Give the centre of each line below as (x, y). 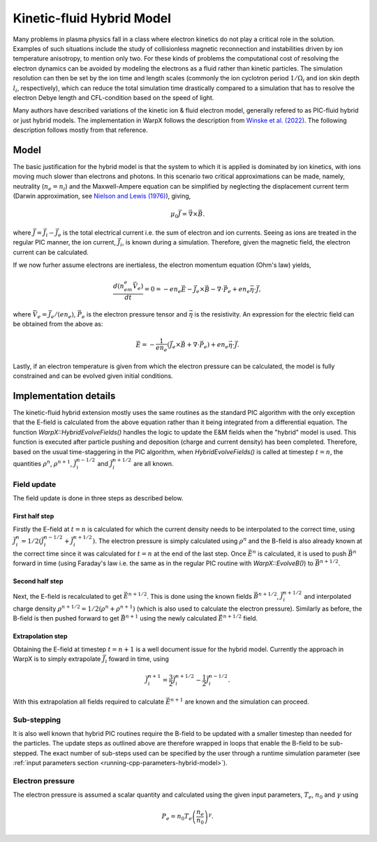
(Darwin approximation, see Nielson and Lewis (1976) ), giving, (102, 196)
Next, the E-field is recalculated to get (67, 596)
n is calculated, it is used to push (300, 553)
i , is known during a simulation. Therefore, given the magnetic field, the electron (235, 243)
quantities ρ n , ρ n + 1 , (43, 463)
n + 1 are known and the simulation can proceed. (240, 701)
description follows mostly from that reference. (80, 130)
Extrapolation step (40, 637)
